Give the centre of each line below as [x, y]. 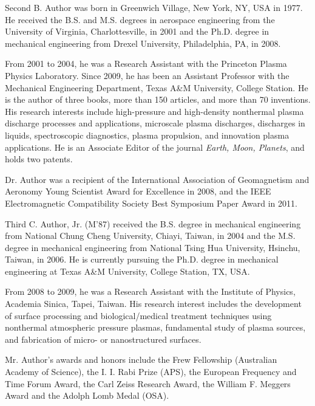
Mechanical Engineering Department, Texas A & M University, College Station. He [157, 87]
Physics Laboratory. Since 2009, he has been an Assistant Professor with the [147, 75]
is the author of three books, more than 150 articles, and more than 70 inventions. [158, 99]
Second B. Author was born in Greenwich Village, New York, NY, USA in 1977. [154, 7]
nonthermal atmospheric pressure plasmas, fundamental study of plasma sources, [155, 327]
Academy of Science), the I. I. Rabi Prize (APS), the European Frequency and [151, 372]
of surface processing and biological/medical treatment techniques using [138, 315]
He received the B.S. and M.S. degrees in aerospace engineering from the [140, 19]
